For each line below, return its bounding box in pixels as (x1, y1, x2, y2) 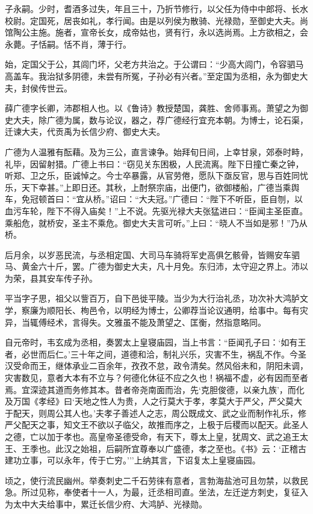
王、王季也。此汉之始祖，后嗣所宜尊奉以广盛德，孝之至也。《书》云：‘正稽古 (5, 442, 306, 454)
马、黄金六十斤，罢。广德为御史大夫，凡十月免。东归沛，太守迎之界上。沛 (5, 260, 300, 273)
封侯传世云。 (21, 81, 72, 94)
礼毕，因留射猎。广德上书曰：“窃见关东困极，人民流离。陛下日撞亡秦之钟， (5, 157, 304, 170)
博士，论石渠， (249, 113, 308, 126)
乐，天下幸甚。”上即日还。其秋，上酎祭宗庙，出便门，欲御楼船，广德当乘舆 (5, 181, 300, 193)
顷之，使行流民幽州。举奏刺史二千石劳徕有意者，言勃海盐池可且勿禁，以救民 (5, 474, 308, 486)
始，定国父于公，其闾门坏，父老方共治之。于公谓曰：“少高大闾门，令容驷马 (5, 58, 304, 70)
